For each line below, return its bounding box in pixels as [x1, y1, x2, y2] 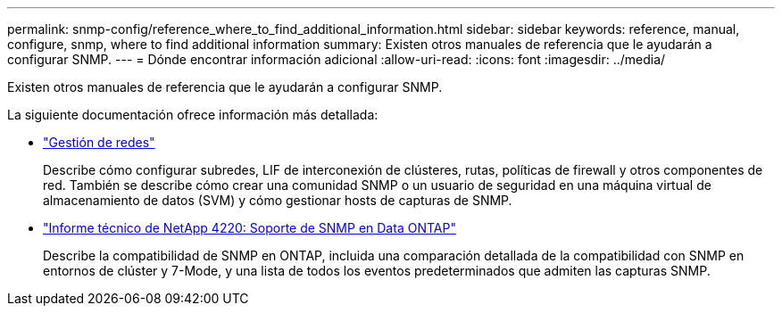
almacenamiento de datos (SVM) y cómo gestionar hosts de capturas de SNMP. [43, 193, 512, 208]
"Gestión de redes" [43, 135, 155, 150]
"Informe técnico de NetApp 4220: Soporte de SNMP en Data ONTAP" [43, 220, 456, 235]
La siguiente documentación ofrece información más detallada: [7, 107, 379, 122]
